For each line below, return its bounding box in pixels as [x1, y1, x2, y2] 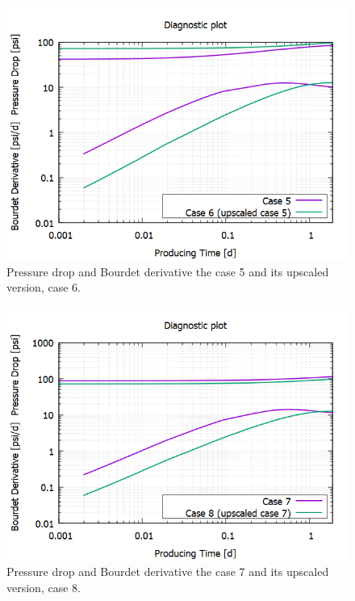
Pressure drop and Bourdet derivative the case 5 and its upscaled [6, 263, 329, 279]
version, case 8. [6, 579, 81, 595]
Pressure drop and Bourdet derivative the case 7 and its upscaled [6, 563, 329, 580]
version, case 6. [6, 279, 81, 296]
